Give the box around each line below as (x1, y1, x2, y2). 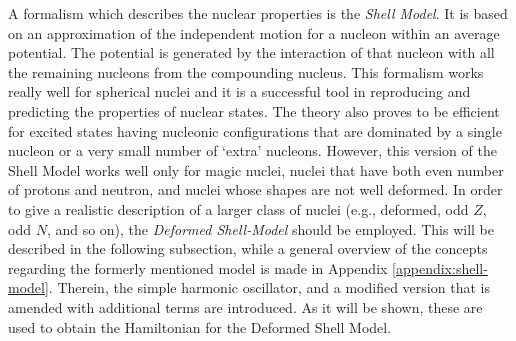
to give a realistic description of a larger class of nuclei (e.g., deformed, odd (8, 198, 469, 219)
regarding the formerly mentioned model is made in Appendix (8, 257, 388, 278)
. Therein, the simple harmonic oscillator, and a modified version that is (48, 277, 490, 298)
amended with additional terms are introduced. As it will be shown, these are (8, 296, 483, 317)
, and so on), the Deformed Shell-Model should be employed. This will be (46, 218, 495, 239)
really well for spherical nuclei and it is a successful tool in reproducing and (8, 81, 471, 102)
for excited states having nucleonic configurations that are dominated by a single (8, 120, 502, 141)
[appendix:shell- (392, 257, 488, 278)
